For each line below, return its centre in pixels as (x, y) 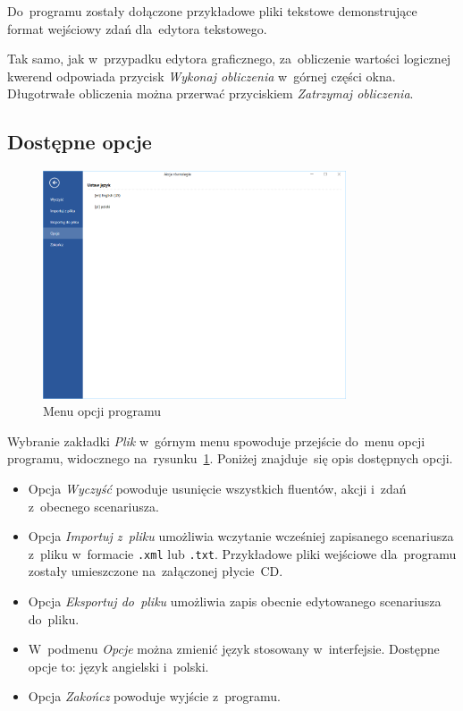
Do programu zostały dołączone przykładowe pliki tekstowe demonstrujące (212, 11)
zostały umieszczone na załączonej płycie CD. (156, 571)
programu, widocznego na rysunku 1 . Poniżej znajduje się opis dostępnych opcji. (230, 458)
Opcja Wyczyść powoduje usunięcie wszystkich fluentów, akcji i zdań (217, 488)
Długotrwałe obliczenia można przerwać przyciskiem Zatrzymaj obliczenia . (210, 93)
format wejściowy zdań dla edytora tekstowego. (137, 28)
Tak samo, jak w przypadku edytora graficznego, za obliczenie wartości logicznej (229, 59)
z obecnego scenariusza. (93, 506)
